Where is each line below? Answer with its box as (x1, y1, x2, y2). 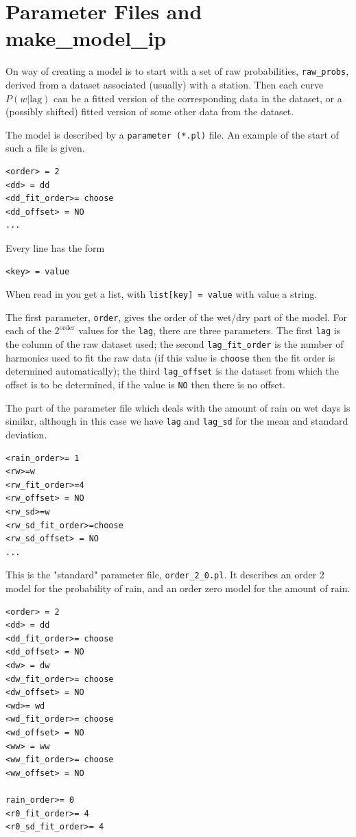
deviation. (5, 427, 47, 441)
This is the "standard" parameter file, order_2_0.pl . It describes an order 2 (5, 567, 324, 582)
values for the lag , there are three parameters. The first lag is (78, 323, 341, 338)
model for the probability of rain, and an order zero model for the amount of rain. (5, 581, 351, 595)
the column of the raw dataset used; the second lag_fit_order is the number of (5, 337, 344, 351)
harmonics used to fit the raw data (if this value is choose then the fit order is (5, 350, 335, 364)
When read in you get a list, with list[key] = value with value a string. (5, 287, 318, 301)
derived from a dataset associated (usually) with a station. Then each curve (5, 77, 324, 91)
